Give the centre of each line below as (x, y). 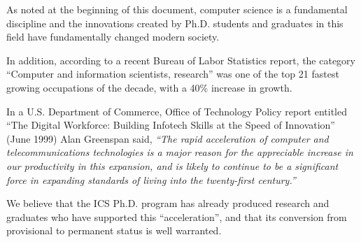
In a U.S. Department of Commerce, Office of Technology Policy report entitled (177, 111)
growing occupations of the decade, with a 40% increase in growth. (149, 87)
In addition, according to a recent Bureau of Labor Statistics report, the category (181, 60)
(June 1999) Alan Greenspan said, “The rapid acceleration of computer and (168, 138)
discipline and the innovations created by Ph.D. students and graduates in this (175, 23)
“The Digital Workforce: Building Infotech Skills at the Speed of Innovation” (171, 125)
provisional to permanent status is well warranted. (114, 230)
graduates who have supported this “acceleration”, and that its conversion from (177, 216)
